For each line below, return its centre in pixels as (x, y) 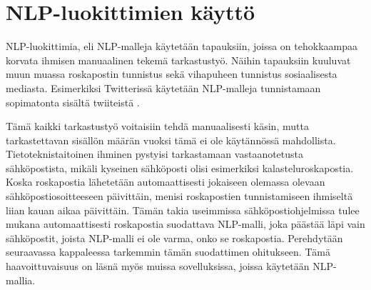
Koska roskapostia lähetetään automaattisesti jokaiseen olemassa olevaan (166, 182)
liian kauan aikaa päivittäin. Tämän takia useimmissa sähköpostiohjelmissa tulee (183, 210)
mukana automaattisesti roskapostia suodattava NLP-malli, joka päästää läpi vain (185, 224)
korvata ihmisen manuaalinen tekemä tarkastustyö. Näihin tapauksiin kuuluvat (178, 60)
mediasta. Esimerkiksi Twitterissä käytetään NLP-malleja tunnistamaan (163, 87)
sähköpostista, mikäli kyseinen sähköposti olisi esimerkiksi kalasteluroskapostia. (180, 167)
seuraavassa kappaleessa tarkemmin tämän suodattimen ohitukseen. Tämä (168, 252)
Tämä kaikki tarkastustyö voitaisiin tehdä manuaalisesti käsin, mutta (157, 126)
